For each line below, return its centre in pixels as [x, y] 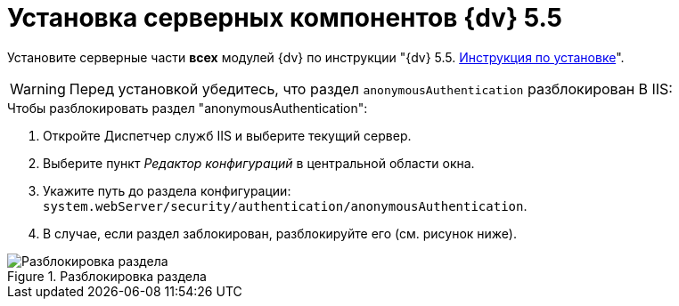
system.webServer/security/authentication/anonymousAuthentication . [285, 205]
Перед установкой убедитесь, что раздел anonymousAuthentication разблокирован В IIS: [371, 89]
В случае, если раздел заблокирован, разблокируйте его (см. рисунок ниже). [280, 233]
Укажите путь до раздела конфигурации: [167, 190]
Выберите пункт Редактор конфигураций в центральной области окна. [259, 163]
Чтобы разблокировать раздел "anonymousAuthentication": [188, 108]
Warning [38, 89]
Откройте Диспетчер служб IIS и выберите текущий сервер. [227, 135]
